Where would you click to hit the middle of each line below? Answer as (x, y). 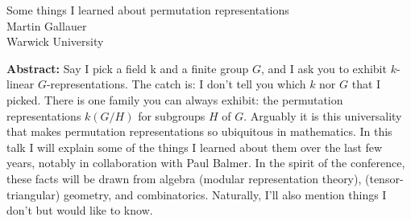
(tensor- (384, 178)
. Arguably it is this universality (323, 115)
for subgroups (172, 115)
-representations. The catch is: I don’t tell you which (176, 84)
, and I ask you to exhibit (324, 68)
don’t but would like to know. (80, 210)
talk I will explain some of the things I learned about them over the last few (195, 147)
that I (366, 84)
